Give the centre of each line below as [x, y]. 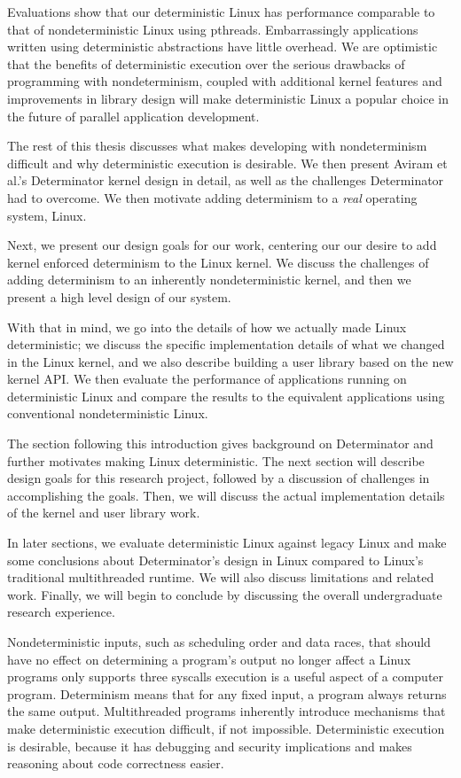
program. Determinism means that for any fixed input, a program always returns [227, 693]
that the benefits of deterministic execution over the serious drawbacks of [206, 63]
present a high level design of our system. [119, 296]
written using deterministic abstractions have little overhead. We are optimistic [223, 47]
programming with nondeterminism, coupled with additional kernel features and [225, 81]
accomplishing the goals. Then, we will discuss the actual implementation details [226, 495]
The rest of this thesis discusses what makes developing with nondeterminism [217, 146]
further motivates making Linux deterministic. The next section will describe [216, 460]
